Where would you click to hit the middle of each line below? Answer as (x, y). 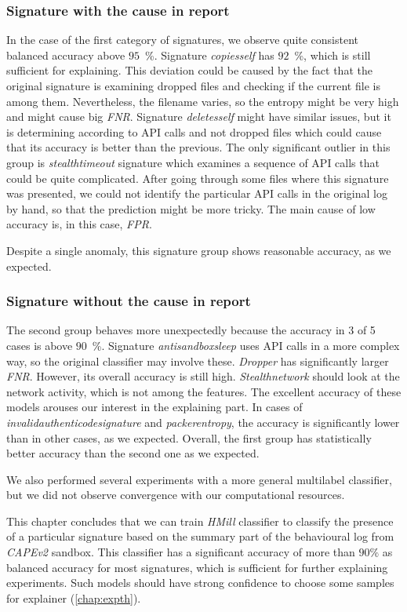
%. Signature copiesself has (209, 55)
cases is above (40, 345)
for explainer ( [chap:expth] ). (74, 597)
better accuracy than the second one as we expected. (133, 453)
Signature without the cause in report (129, 301)
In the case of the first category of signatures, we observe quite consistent (183, 40)
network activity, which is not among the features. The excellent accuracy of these (204, 391)
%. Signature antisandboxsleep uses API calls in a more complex (246, 345)
